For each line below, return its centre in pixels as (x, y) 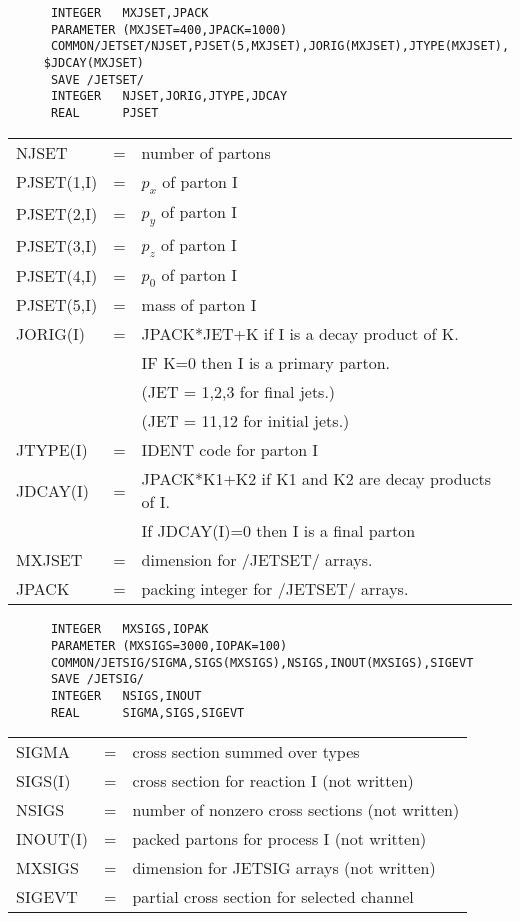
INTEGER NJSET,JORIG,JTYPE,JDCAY (169, 96)
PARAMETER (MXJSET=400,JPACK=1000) (169, 29)
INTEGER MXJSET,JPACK (129, 13)
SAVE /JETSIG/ (97, 679)
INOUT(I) (52, 839)
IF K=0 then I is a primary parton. (266, 363)
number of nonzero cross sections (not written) (296, 810)
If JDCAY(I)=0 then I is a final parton (278, 531)
